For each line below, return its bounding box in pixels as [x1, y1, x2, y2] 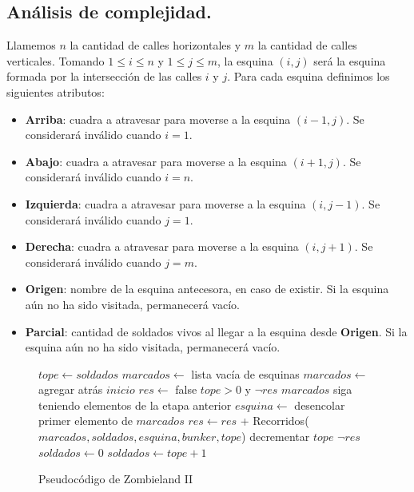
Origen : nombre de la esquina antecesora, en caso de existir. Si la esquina [25, 280, 389, 297]
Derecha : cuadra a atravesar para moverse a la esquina [25, 238, 299, 255]
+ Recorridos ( [240, 412, 309, 429]
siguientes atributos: [6, 83, 105, 100]
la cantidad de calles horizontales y [70, 37, 241, 54]
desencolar [294, 396, 345, 413]
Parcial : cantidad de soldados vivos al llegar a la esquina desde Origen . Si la [25, 323, 408, 339]
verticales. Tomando [6, 52, 105, 69]
